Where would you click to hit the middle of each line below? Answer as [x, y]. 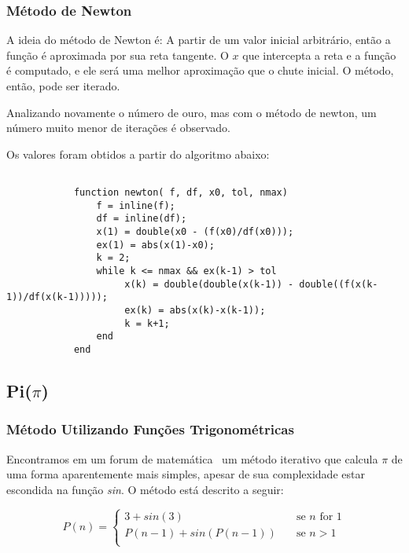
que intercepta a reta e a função [319, 55]
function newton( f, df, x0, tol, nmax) [181, 193]
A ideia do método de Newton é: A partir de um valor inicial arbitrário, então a [199, 40]
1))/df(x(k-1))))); [57, 297]
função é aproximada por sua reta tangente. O [118, 55]
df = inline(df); [142, 219]
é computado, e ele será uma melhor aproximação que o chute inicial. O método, [200, 70]
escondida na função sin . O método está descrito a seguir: [145, 489]
